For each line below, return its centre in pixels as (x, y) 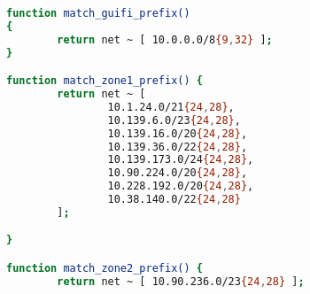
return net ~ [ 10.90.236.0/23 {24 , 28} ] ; (181, 281)
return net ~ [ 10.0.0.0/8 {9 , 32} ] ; (165, 39)
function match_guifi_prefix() (98, 13)
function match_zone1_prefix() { (105, 81)
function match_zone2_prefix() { (105, 268)
